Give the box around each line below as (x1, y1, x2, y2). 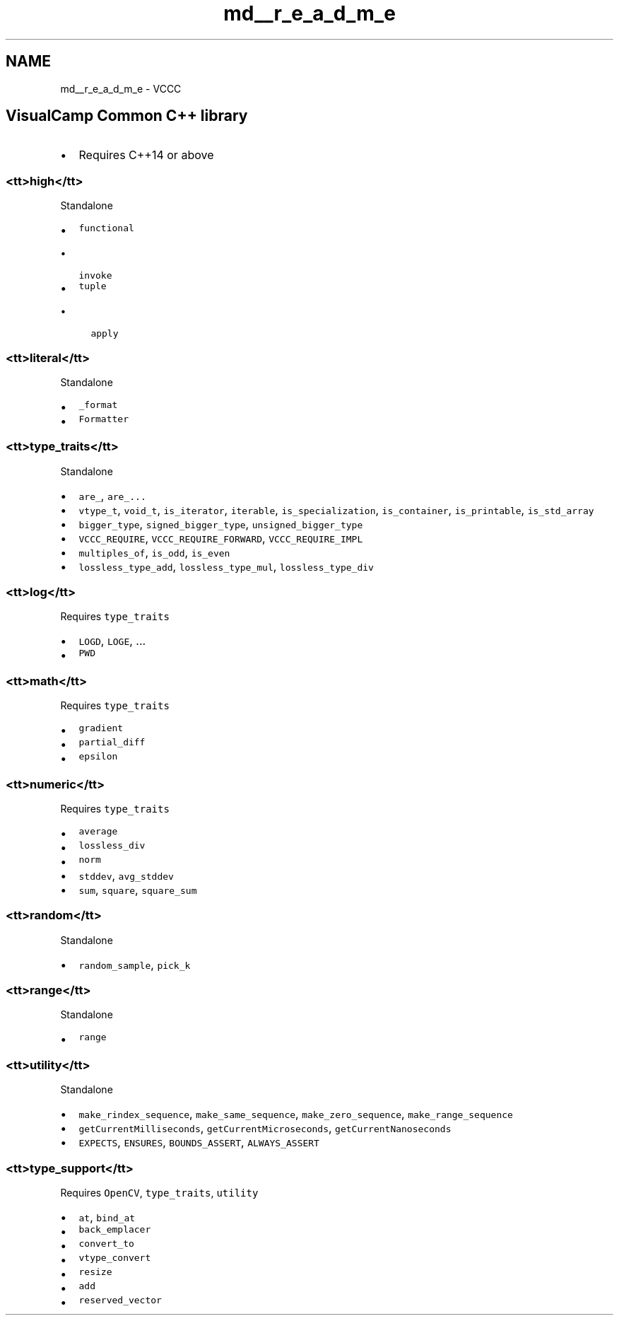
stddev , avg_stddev (78, 868, 174, 883)
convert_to (78, 1238, 134, 1249)
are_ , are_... (78, 488, 146, 503)
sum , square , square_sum (78, 882, 197, 897)
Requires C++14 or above (78, 148, 214, 163)
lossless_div (78, 839, 146, 851)
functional (78, 223, 134, 234)
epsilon (78, 751, 118, 762)
